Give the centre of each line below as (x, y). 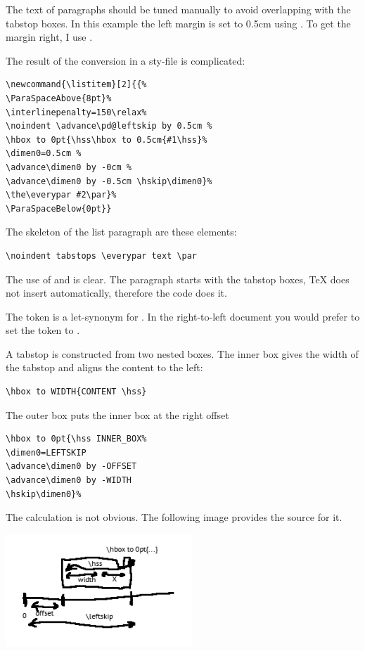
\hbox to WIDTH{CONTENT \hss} (76, 392)
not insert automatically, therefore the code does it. (116, 293)
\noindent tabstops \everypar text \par (102, 256)
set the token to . (43, 330)
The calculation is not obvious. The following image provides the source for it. (174, 517)
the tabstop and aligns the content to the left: (104, 367)
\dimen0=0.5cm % (44, 154)
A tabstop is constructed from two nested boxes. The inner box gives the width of (182, 353)
